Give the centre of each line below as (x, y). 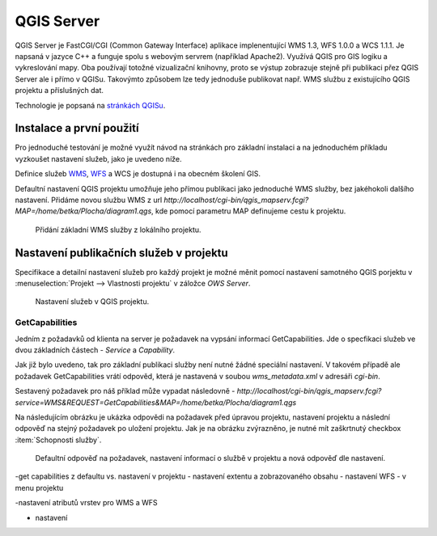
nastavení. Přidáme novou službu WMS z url (89, 200)
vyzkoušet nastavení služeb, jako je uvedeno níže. (98, 158)
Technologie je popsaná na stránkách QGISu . (90, 105)
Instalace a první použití (77, 128)
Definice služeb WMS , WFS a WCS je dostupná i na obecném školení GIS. (138, 174)
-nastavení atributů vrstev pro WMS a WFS (86, 503)
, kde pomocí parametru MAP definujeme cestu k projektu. (248, 211)
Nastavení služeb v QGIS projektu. (92, 302)
